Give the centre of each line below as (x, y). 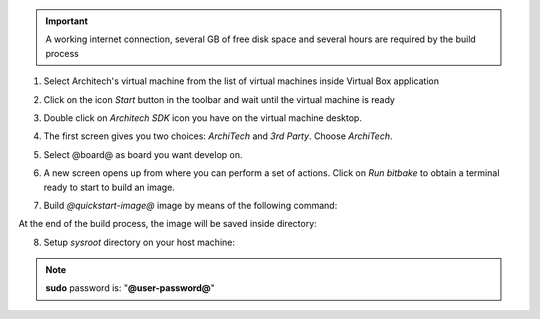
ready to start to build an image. (109, 187)
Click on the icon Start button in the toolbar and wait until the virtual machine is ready (219, 99)
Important (67, 21)
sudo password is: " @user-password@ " (130, 288)
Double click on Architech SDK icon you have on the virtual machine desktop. (202, 117)
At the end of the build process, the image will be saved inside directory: (167, 224)
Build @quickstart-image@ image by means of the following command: (190, 205)
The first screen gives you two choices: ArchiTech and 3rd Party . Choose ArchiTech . (218, 136)
